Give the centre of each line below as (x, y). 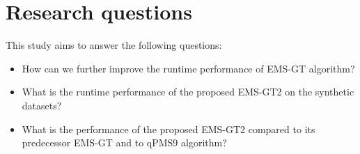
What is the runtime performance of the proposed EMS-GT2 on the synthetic (188, 92)
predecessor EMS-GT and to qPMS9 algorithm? (124, 143)
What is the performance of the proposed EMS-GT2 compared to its (169, 129)
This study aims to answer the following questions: (114, 45)
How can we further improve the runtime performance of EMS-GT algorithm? (188, 68)
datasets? (42, 105)
